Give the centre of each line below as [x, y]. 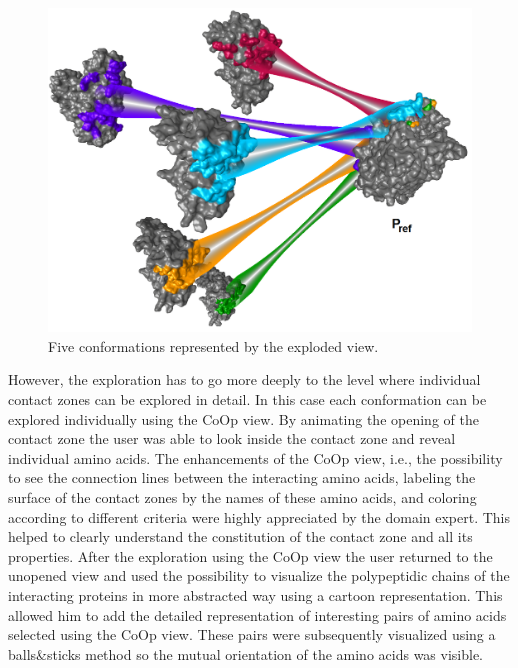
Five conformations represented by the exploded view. [213, 345]
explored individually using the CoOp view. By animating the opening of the [243, 418]
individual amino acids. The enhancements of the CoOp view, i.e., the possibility [255, 457]
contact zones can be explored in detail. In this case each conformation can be [247, 398]
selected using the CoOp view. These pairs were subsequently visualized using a [252, 634]
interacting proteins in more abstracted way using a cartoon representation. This [255, 594]
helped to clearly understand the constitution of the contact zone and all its [240, 536]
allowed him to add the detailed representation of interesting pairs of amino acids [257, 614]
